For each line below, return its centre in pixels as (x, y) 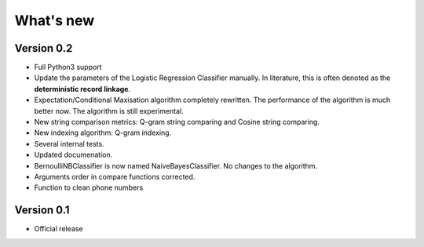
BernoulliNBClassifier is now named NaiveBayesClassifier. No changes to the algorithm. (176, 165)
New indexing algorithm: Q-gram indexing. (103, 133)
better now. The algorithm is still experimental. (109, 111)
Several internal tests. (69, 143)
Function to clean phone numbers (89, 187)
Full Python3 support (68, 67)
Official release (58, 229)
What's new (55, 20)
